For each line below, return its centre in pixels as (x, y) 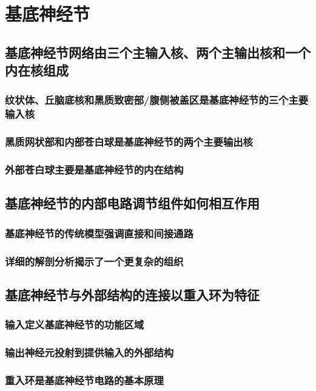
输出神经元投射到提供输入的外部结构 (89, 352)
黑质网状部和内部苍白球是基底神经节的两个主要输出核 (129, 142)
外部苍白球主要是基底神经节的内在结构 (94, 170)
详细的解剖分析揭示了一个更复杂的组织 (94, 261)
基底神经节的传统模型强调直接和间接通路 (99, 233)
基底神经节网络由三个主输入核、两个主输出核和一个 (158, 52)
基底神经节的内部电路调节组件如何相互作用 (132, 203)
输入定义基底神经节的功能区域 (75, 325)
